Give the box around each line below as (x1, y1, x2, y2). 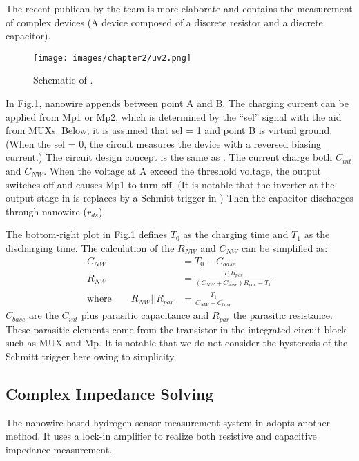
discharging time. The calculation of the (6, 240, 175, 255)
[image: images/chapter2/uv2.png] (33, 52, 192, 63)
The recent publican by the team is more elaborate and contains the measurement (6, 1, 353, 15)
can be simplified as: (242, 240, 328, 255)
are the (29, 308, 59, 322)
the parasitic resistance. (233, 308, 333, 322)
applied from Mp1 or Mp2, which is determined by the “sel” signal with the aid (6, 109, 342, 124)
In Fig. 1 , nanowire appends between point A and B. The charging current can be (6, 96, 349, 110)
